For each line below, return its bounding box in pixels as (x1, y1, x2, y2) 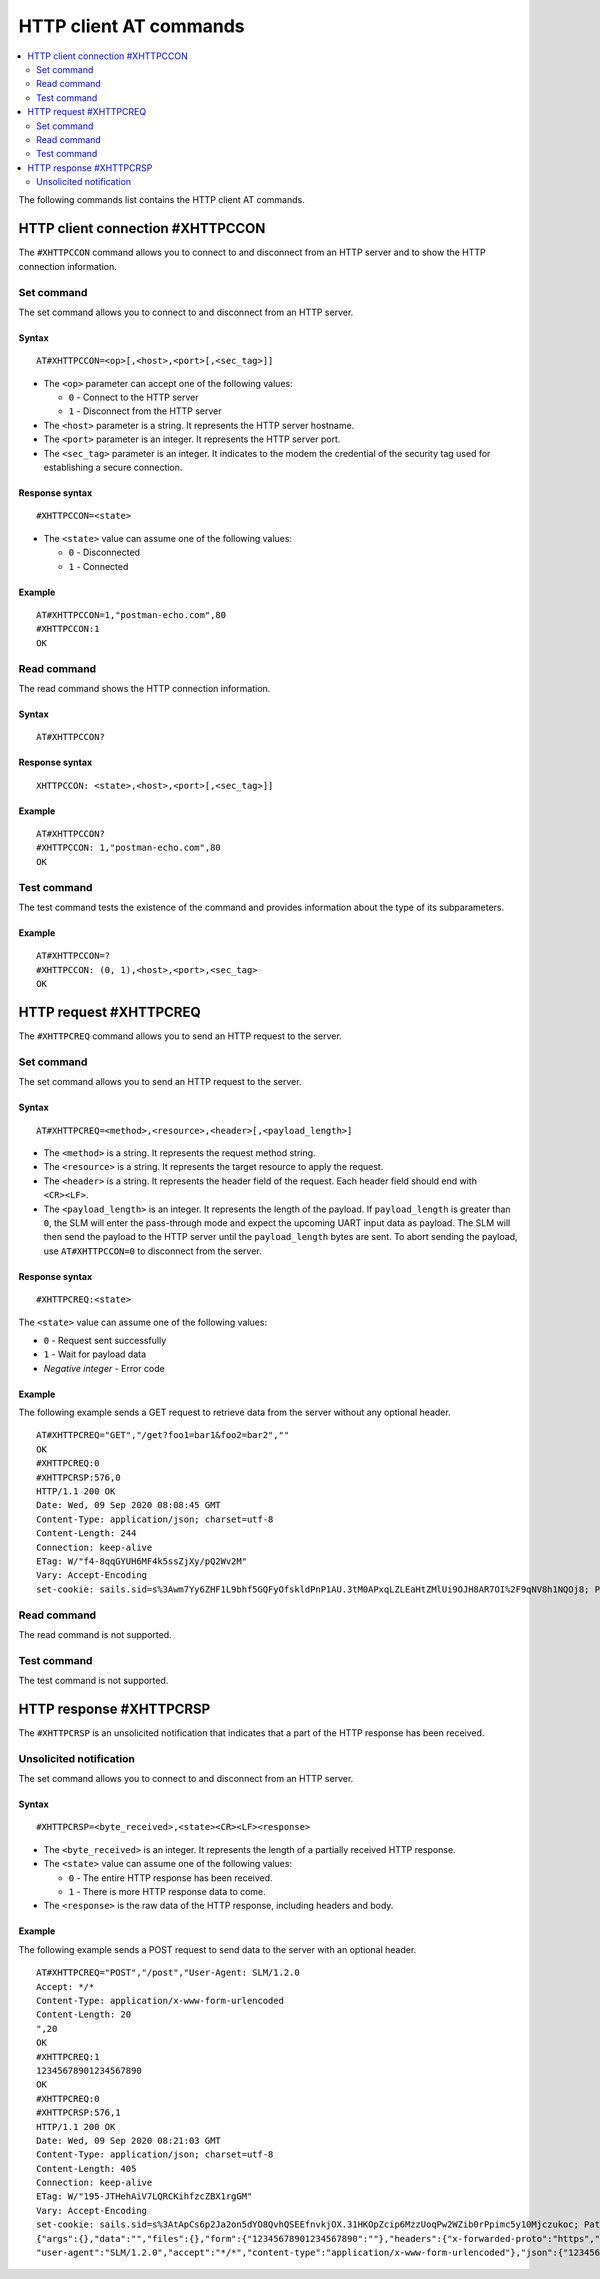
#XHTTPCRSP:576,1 (36, 2107, 121, 2119)
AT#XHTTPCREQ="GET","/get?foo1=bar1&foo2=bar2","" (36, 1430, 290, 1441)
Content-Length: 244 (36, 1528, 137, 1539)
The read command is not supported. (18, 1628, 172, 1640)
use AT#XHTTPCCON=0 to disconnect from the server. (43, 1245, 262, 1257)
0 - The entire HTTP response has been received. (68, 1871, 274, 1884)
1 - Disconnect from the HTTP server (68, 405, 222, 417)
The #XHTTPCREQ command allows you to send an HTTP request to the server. (18, 1030, 342, 1042)
